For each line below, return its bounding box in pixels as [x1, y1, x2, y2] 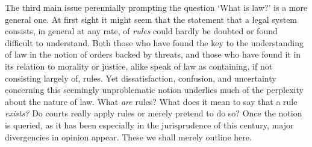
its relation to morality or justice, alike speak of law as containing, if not [5, 59, 273, 72]
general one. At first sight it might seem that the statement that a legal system [5, 13, 298, 25]
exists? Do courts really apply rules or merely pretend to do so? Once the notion [5, 107, 302, 119]
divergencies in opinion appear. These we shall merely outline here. [5, 130, 252, 143]
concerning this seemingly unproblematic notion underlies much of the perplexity [5, 83, 304, 96]
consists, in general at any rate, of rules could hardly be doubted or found [5, 25, 278, 37]
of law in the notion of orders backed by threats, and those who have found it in [5, 48, 301, 61]
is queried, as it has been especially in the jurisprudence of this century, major [5, 118, 294, 131]
